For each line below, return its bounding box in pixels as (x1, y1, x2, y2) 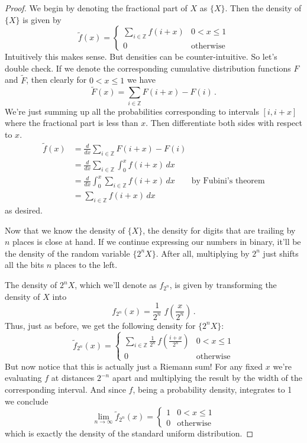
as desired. (5, 204, 43, 216)
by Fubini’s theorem (191, 177, 265, 186)
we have (127, 73, 156, 86)
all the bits (5, 258, 44, 271)
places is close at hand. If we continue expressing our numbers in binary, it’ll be (12, 235, 301, 248)
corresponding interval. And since (5, 383, 126, 396)
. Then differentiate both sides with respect (146, 117, 302, 129)
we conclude (5, 395, 49, 407)
